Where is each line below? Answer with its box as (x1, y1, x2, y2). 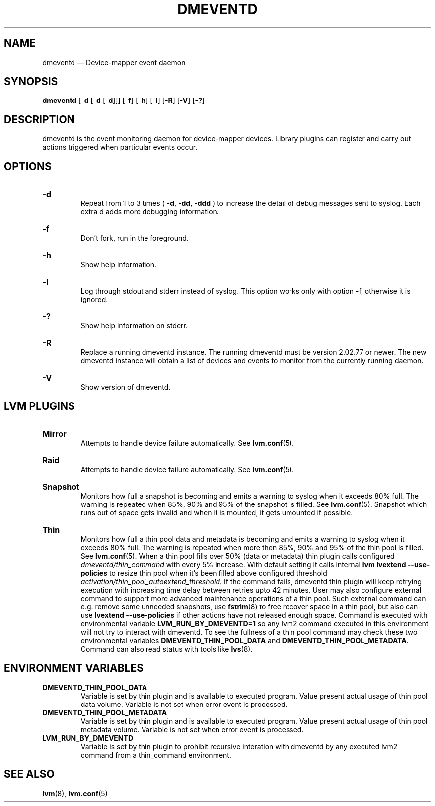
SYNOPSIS (4, 75, 58, 88)
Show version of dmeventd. (80, 383, 171, 392)
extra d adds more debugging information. (80, 207, 219, 216)
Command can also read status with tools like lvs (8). (80, 644, 253, 653)
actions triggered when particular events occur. (42, 143, 198, 152)
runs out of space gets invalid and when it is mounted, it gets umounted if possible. (80, 508, 353, 517)
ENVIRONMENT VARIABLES (4, 662, 144, 675)
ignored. (80, 295, 108, 304)
